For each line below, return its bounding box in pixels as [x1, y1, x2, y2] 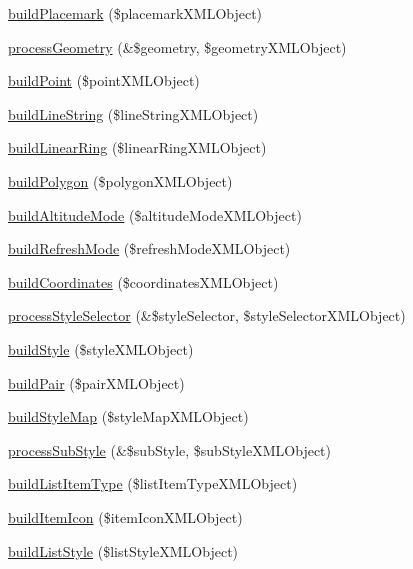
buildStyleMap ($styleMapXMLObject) [8, 406, 249, 427]
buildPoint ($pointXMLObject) [8, 70, 200, 91]
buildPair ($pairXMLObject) [8, 372, 185, 393]
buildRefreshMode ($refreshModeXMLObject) [8, 238, 291, 259]
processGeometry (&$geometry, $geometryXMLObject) [8, 36, 347, 57]
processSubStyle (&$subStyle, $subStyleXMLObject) [8, 439, 331, 460]
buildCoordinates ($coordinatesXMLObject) [8, 271, 279, 292]
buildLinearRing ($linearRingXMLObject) [8, 137, 267, 158]
